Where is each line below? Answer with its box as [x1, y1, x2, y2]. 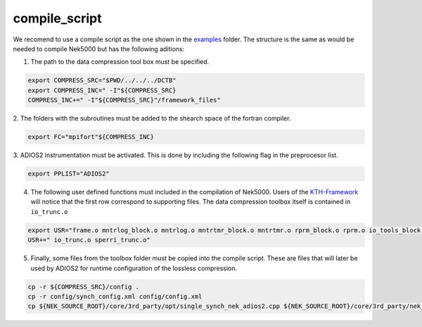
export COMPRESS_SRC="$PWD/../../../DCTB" [27, 76, 177, 84]
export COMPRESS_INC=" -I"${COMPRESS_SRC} [27, 86, 177, 94]
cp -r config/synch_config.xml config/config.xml [27, 292, 203, 300]
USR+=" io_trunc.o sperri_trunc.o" [27, 236, 151, 244]
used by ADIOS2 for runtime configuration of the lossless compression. [30, 264, 238, 272]
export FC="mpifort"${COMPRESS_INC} [27, 133, 155, 141]
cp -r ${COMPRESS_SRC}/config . [27, 283, 140, 291]
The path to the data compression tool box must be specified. [30, 58, 210, 66]
